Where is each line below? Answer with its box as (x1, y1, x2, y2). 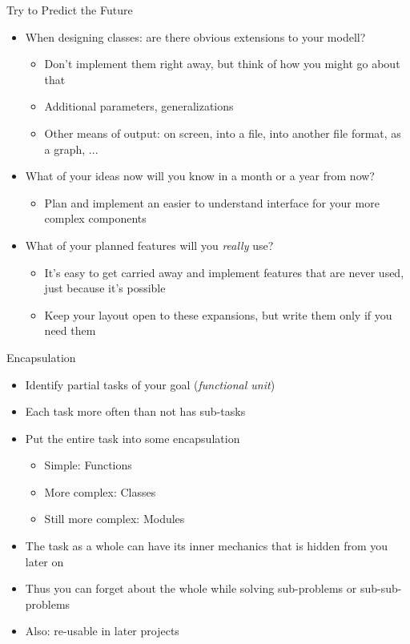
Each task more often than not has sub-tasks (25, 403, 246, 420)
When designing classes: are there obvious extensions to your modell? (25, 28, 366, 45)
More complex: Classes (44, 483, 156, 500)
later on (25, 553, 64, 570)
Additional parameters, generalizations (44, 98, 234, 115)
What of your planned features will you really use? (25, 236, 274, 253)
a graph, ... (44, 140, 98, 157)
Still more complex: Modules (44, 510, 185, 527)
